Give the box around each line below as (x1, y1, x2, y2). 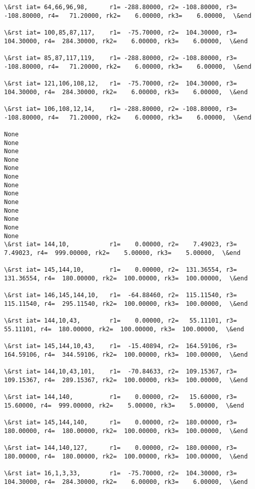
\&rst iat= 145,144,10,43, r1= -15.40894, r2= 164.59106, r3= (4, 342, 237, 350)
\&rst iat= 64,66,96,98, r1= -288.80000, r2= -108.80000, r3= (4, 4, 237, 11)
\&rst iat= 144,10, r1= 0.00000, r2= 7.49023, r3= (4, 241, 237, 248)
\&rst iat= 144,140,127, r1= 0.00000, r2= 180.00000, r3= (4, 444, 237, 452)
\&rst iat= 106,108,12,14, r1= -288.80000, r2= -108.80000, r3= (4, 105, 237, 112)
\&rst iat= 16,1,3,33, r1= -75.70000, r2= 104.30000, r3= (4, 470, 237, 477)
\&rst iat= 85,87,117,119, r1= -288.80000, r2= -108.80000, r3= (4, 54, 237, 62)
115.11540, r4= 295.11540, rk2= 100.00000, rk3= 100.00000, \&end (4, 300, 248, 307)
